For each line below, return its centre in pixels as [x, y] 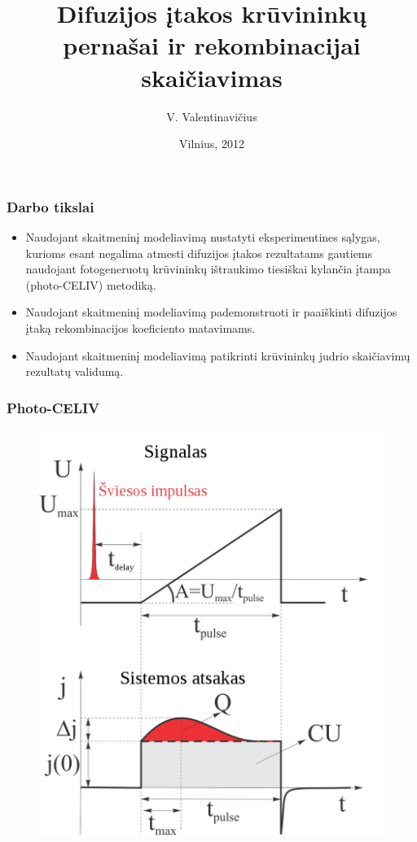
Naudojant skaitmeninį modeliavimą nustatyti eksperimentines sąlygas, [203, 236]
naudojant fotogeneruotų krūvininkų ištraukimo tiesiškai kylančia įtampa [208, 269]
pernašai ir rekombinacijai [212, 45]
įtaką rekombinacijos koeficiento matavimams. [140, 327]
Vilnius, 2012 [212, 144]
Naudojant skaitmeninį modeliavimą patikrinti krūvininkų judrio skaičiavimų [218, 355]
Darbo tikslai [50, 206]
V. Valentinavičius [212, 116]
